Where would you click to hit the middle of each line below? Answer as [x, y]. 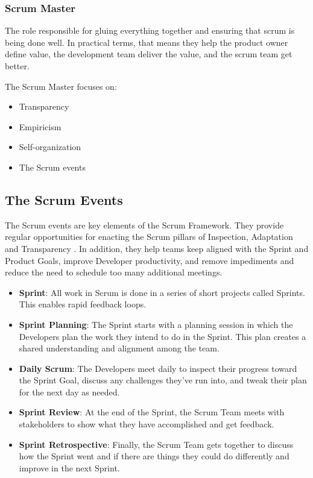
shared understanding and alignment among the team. [119, 348]
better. [17, 66]
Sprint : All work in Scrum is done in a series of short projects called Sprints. [162, 292]
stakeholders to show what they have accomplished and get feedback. [147, 424]
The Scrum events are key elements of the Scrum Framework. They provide [144, 225]
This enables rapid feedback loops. [83, 304]
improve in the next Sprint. [69, 467]
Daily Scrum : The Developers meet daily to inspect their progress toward [158, 368]
